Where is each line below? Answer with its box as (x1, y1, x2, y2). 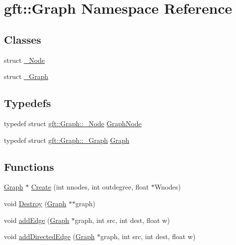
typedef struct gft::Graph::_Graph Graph (4, 135, 129, 145)
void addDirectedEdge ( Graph (4, 231, 95, 242)
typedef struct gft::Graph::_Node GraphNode (4, 118, 142, 128)
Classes (4, 31, 41, 47)
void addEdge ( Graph (4, 215, 69, 225)
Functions (4, 159, 54, 174)
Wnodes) (154, 182, 181, 192)
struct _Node (4, 54, 45, 65)
